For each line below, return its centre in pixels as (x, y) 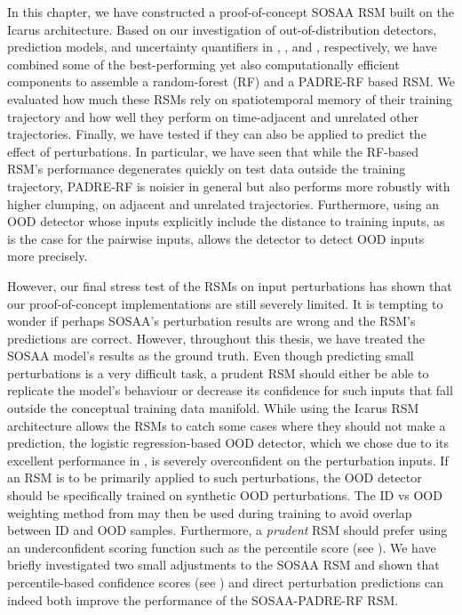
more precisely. (48, 256)
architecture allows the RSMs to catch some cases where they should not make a (227, 425)
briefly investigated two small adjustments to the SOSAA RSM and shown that (223, 565)
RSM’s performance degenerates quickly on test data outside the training (207, 169)
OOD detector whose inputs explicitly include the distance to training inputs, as (226, 221)
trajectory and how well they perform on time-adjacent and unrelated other (213, 116)
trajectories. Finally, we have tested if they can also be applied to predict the (217, 134)
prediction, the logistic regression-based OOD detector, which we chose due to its (228, 443)
